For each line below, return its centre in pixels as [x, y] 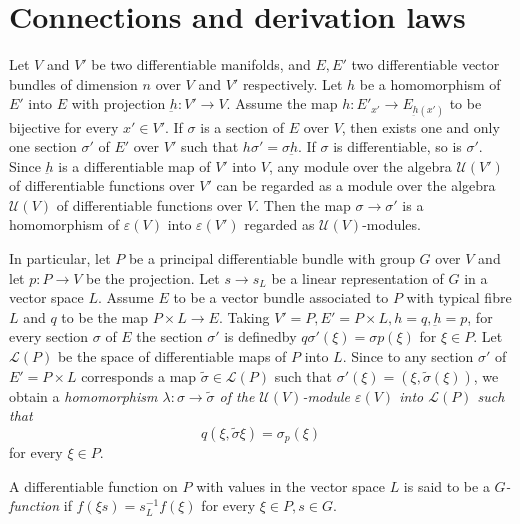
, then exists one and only [420, 126]
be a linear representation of [357, 277]
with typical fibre [459, 297]
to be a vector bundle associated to [281, 297]
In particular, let [60, 258]
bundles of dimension [73, 83]
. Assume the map [282, 103]
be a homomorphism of [430, 83]
